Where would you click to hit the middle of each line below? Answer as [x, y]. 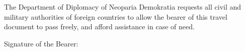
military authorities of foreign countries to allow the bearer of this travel [116, 16]
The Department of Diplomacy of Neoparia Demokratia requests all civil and [123, 7]
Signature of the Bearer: [41, 43]
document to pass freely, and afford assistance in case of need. [99, 27]
